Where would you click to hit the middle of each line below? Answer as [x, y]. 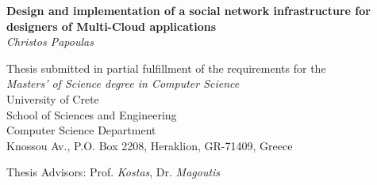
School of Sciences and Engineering [92, 114]
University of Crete [53, 98]
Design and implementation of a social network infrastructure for [188, 10]
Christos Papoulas [50, 42]
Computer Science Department [81, 130]
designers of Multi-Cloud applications [112, 26]
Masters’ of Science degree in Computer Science [123, 83]
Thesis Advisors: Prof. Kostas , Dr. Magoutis [113, 172]
